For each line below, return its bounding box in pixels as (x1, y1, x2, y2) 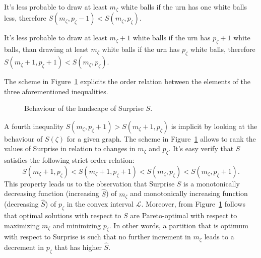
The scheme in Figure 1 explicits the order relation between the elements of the (4, 76, 250, 87)
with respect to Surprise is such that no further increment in (4, 231, 191, 242)
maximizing (4, 220, 40, 230)
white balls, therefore (190, 44, 255, 54)
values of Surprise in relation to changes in (4, 143, 136, 154)
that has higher (54, 242, 102, 252)
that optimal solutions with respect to (4, 210, 121, 221)
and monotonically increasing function (130, 188, 248, 199)
